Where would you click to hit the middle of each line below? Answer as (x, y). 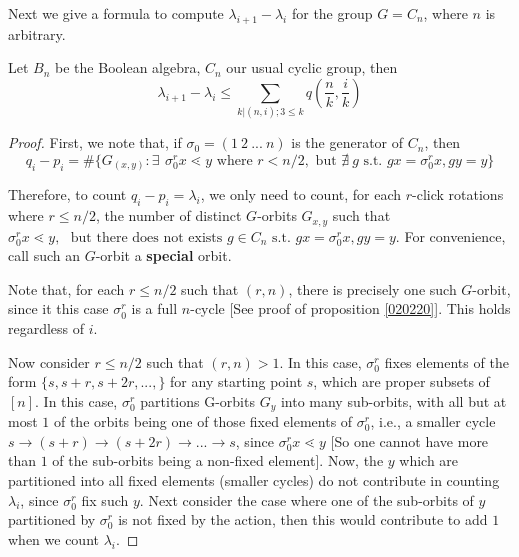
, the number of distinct (168, 215)
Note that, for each (66, 288)
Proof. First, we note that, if (95, 142)
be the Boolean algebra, (128, 67)
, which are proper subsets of (401, 381)
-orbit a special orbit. (163, 255)
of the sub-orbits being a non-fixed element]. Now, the (218, 460)
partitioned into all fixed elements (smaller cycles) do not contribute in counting (254, 480)
